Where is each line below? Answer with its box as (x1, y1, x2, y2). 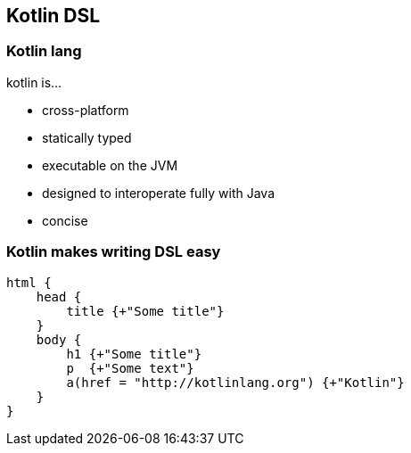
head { (36, 289, 82, 304)
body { (36, 332, 82, 347)
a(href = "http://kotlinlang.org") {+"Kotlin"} (66, 375, 405, 390)
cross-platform (42, 102, 129, 118)
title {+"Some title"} (66, 303, 225, 318)
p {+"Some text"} (66, 360, 194, 375)
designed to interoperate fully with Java (42, 185, 275, 201)
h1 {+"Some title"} (66, 346, 202, 361)
